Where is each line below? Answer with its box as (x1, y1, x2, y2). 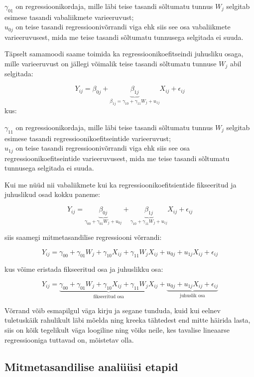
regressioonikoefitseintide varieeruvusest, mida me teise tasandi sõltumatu (4, 153, 230, 163)
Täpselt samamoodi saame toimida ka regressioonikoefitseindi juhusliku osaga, (4, 48, 244, 59)
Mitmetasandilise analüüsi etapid (4, 359, 178, 374)
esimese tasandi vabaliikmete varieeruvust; (4, 11, 134, 22)
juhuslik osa (179, 293, 205, 299)
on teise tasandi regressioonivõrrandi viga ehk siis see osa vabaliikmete (15, 21, 231, 32)
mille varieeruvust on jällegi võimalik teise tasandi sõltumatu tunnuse (4, 58, 217, 69)
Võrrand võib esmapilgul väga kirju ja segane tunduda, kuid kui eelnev (4, 305, 221, 315)
